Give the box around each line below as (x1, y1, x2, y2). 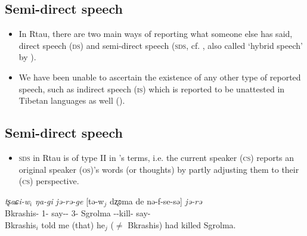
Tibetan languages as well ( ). (18, 94, 125, 107)
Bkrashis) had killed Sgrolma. (128, 218, 236, 231)
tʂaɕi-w (5, 194, 30, 207)
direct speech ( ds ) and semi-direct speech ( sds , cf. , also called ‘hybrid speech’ (18, 39, 303, 51)
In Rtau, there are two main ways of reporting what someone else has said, (18, 27, 293, 40)
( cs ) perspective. (18, 175, 79, 187)
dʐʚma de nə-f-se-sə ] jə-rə (109, 194, 202, 207)
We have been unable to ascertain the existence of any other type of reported (18, 70, 301, 83)
